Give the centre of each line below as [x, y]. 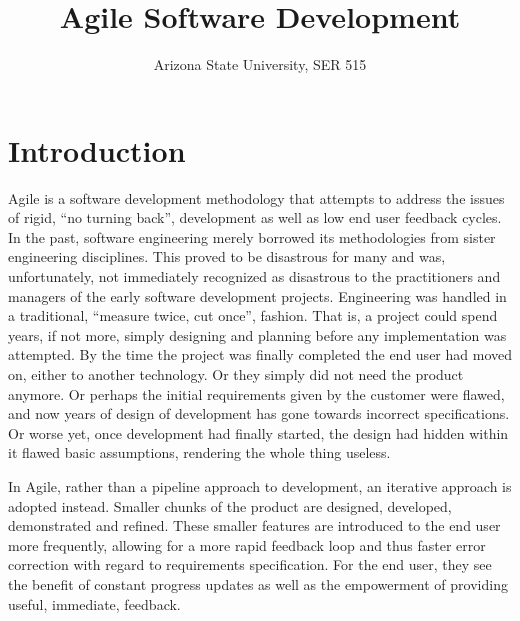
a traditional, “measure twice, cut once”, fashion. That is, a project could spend [253, 315]
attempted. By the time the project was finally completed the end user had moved [260, 354]
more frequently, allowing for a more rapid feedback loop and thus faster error [247, 544]
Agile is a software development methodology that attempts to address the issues [256, 197]
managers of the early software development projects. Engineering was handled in [257, 295]
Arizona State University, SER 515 [260, 64]
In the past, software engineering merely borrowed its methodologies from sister [252, 236]
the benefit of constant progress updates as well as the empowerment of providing [258, 583]
